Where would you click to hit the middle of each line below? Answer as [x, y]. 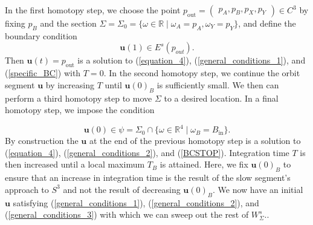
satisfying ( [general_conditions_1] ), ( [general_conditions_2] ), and [136, 202]
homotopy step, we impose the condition [80, 110]
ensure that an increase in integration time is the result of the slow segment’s [148, 178]
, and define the [267, 23]
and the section [68, 23]
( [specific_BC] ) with [43, 73]
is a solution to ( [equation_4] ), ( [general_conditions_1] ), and [192, 60]
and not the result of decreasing [122, 189]
